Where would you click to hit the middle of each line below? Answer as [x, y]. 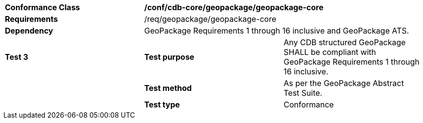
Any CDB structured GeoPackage [345, 42]
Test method [168, 88]
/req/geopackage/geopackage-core [210, 19]
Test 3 [17, 57]
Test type [162, 105]
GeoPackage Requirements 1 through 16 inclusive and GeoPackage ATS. [277, 31]
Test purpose [169, 57]
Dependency [29, 31]
